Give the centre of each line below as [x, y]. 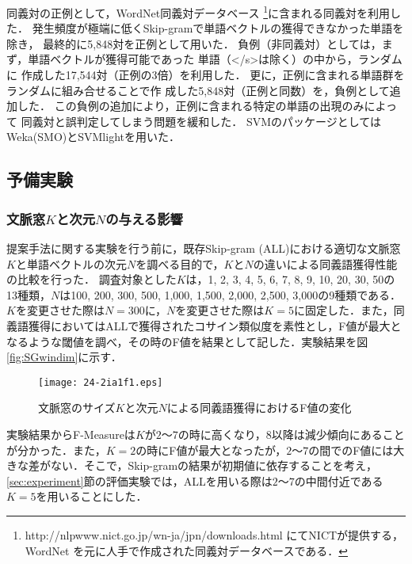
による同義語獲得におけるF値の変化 [259, 408]
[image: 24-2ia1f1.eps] [101, 382]
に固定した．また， [343, 310]
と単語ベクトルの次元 [71, 263]
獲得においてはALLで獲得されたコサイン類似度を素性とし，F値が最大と [215, 325]
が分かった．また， [56, 450]
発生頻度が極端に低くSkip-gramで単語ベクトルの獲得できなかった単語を [218, 28]
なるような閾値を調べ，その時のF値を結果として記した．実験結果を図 [187, 341]
